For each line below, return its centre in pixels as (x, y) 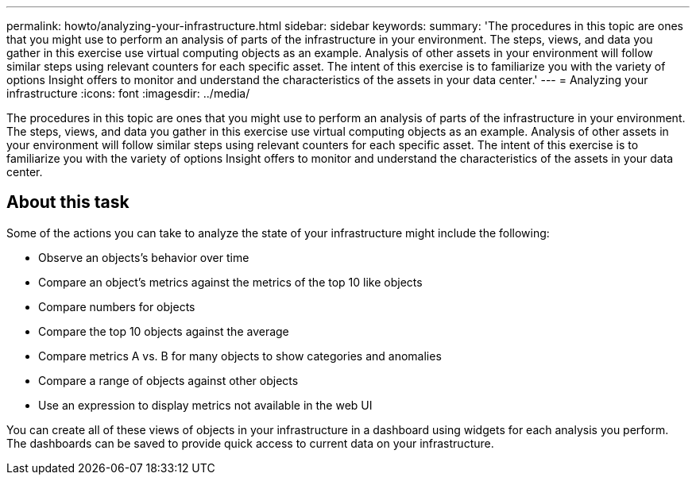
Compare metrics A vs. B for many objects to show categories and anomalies (240, 356)
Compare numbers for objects (117, 306)
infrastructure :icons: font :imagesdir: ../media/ (128, 93)
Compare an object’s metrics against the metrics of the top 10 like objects (230, 282)
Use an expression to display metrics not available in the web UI (205, 405)
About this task (68, 202)
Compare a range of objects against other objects (168, 380)
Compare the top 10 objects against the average (164, 331)
